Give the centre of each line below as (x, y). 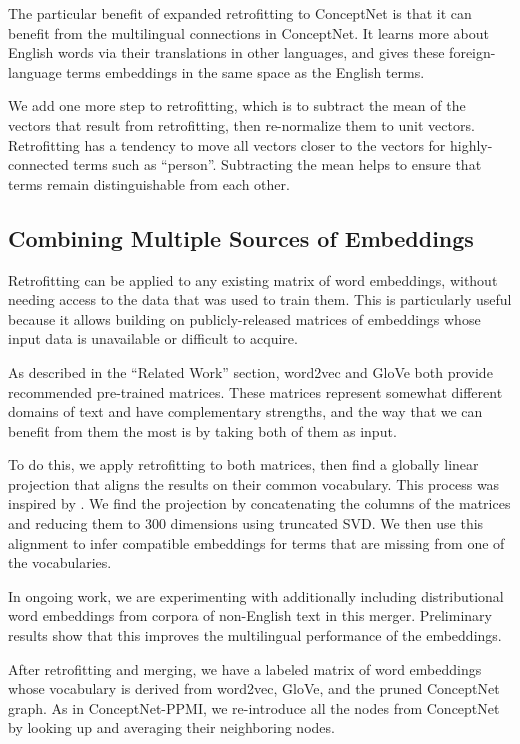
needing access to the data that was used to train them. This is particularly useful (260, 299)
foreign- (472, 52)
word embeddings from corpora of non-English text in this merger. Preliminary (250, 615)
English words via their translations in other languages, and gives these (226, 52)
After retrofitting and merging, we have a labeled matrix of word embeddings (245, 668)
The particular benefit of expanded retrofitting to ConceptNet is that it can (240, 13)
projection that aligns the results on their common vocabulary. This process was (254, 483)
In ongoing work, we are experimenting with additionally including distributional (256, 595)
